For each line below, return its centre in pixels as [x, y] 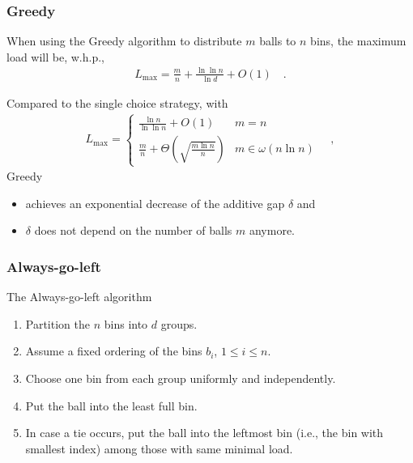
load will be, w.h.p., [55, 56]
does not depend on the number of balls [133, 230]
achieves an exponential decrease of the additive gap [155, 203]
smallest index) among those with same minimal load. [159, 448]
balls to [278, 41]
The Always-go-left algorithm [79, 297]
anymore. [272, 230]
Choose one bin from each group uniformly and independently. [181, 378]
